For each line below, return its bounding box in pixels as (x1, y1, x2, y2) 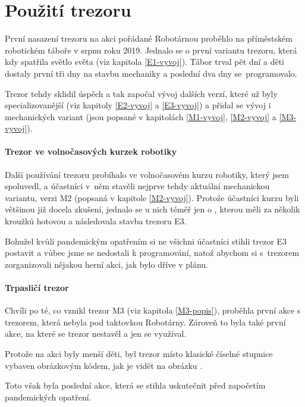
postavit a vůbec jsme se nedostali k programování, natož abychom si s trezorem (5, 246, 300, 259)
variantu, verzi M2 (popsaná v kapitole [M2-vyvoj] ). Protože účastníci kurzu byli (5, 191, 299, 203)
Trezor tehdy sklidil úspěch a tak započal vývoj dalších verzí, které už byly (5, 87, 278, 99)
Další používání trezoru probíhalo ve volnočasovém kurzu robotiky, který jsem (5, 168, 289, 180)
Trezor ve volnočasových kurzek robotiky (5, 145, 177, 158)
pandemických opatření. (5, 390, 92, 403)
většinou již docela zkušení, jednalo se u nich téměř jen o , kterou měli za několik (5, 203, 300, 215)
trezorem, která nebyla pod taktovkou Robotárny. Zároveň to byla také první (5, 315, 286, 328)
